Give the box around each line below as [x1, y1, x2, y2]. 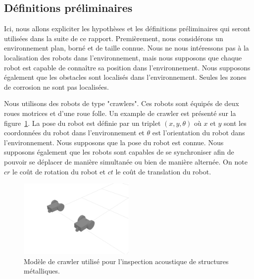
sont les [224, 117, 247, 128]
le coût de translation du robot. [115, 166, 211, 176]
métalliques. [24, 266, 60, 276]
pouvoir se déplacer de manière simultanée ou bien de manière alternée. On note [4, 156, 248, 167]
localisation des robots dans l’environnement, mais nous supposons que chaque [4, 52, 242, 62]
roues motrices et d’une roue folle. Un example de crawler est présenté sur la [4, 108, 236, 118]
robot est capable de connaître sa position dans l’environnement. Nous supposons [4, 62, 251, 72]
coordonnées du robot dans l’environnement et [4, 127, 145, 138]
